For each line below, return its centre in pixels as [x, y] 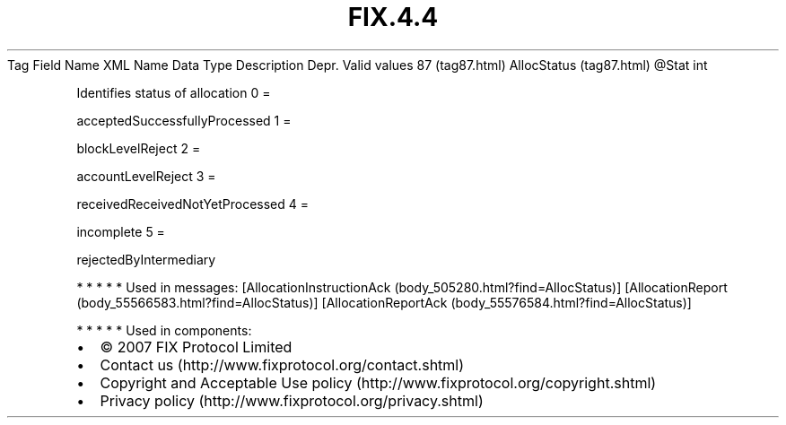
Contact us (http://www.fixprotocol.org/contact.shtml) [282, 364]
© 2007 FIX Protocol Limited [196, 347]
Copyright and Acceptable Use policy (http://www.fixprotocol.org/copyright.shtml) [378, 382]
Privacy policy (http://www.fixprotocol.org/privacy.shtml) [292, 400]
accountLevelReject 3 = [146, 176]
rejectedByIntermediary [146, 259]
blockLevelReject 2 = [139, 148]
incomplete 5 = [121, 231]
